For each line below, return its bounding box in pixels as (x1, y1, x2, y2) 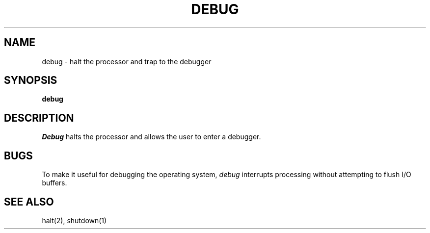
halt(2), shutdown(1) (42, 216, 107, 225)
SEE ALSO (4, 195, 54, 208)
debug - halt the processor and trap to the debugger (42, 57, 212, 66)
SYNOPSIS (4, 74, 57, 87)
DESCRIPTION (4, 111, 74, 124)
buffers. (42, 179, 67, 187)
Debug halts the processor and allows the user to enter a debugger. (42, 132, 261, 141)
